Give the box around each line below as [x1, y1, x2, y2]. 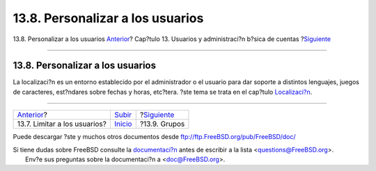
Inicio [113, 119, 132, 129]
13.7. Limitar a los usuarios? [17, 119, 107, 129]
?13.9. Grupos [139, 119, 185, 129]
